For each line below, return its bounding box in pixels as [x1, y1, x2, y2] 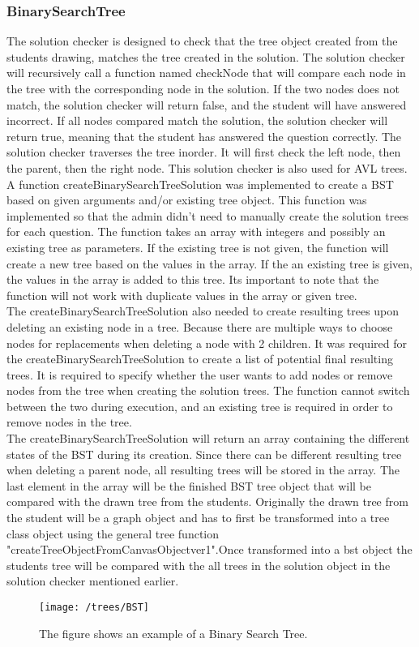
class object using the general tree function [6, 525, 220, 542]
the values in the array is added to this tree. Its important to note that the [6, 271, 379, 288]
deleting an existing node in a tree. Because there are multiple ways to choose [6, 318, 393, 335]
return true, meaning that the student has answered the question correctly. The [6, 127, 402, 144]
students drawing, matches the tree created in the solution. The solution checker [6, 48, 405, 65]
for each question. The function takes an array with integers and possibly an [6, 223, 386, 240]
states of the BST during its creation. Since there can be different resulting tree [6, 445, 402, 462]
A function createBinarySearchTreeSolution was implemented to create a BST [6, 175, 394, 192]
